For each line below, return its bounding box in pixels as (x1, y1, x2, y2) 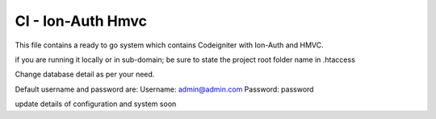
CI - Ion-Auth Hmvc (15, 12, 148, 30)
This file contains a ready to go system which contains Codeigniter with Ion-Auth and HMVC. (15, 40, 325, 50)
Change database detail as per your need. (15, 69, 155, 80)
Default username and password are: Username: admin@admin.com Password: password (15, 84, 314, 94)
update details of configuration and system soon (15, 99, 177, 109)
